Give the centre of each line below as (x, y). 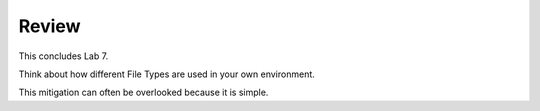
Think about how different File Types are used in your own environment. (166, 74)
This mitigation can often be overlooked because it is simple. (143, 92)
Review (49, 26)
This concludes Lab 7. (63, 56)
